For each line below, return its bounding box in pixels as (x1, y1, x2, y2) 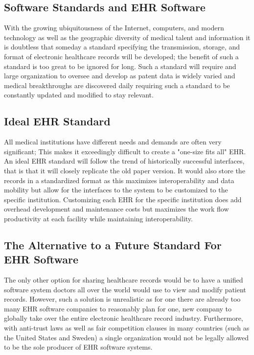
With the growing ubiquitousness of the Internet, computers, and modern (4, 23, 224, 33)
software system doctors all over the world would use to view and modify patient (4, 284, 246, 294)
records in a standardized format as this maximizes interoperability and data (4, 175, 234, 185)
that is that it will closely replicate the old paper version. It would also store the (4, 165, 245, 175)
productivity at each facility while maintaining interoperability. (4, 213, 193, 223)
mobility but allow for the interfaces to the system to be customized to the (4, 185, 228, 195)
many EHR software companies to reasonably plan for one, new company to (4, 303, 232, 313)
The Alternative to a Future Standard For (4, 237, 222, 252)
